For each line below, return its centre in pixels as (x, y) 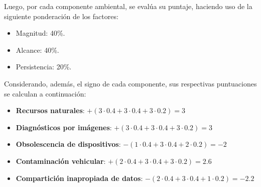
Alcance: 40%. (37, 50)
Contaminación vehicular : (61, 161)
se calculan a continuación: (45, 93)
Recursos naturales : (50, 110)
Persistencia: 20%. (44, 67)
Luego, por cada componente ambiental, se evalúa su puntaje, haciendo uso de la (128, 6)
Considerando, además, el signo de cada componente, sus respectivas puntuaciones (130, 83)
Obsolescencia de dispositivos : (68, 144)
